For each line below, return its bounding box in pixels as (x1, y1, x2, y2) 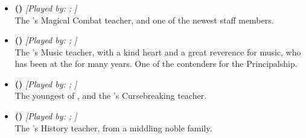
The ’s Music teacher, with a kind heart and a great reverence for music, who (14, 45, 301, 58)
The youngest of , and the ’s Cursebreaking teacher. (14, 89, 207, 102)
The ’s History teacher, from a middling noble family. (14, 121, 212, 134)
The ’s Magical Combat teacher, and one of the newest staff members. (14, 13, 274, 26)
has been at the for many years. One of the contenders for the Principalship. (14, 57, 298, 70)
